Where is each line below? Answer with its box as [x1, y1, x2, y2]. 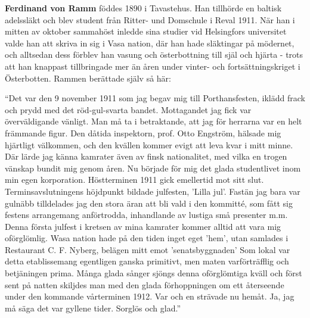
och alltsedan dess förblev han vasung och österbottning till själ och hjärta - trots [5, 48, 303, 61]
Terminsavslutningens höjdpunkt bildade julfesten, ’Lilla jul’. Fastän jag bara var [5, 185, 300, 197]
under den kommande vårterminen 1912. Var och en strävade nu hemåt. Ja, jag [5, 290, 294, 303]
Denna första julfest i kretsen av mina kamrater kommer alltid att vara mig [5, 220, 281, 232]
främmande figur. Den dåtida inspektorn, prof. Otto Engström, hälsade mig [5, 126, 281, 139]
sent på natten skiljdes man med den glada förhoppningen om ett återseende [5, 278, 284, 291]
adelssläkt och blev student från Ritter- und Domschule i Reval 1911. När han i [5, 13, 295, 26]
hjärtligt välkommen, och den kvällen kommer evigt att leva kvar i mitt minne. [5, 138, 293, 151]
